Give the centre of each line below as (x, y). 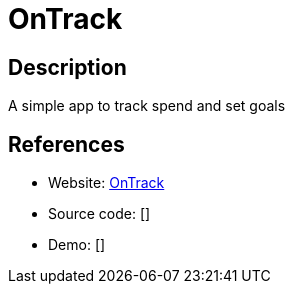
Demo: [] (77, 245)
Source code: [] (99, 214)
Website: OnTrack (106, 183)
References (66, 144)
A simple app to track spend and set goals (147, 106)
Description (67, 67)
